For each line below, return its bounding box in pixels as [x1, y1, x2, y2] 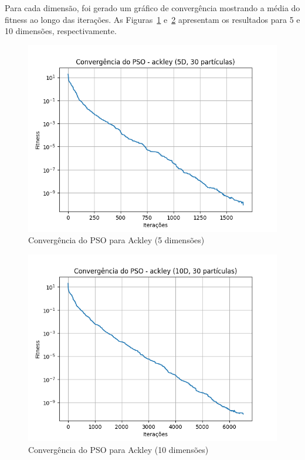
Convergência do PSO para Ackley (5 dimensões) [28, 234, 205, 246]
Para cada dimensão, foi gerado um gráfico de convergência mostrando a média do [5, 2, 300, 14]
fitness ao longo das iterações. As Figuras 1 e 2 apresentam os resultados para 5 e [5, 13, 300, 25]
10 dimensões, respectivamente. [5, 25, 117, 37]
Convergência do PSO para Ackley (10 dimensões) [28, 443, 209, 455]
